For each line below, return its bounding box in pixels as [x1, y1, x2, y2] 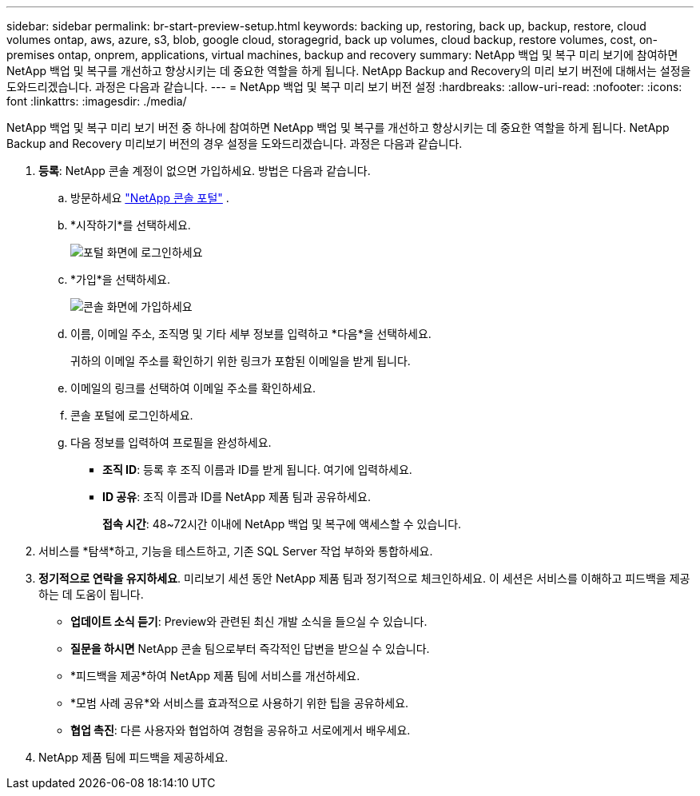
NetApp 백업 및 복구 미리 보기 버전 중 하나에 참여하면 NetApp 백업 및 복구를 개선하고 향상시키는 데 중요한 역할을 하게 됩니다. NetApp [6, 121, 670, 134]
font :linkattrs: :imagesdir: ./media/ [6, 94, 187, 108]
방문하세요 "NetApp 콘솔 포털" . [70, 191, 229, 205]
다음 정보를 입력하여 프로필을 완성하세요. [70, 436, 272, 449]
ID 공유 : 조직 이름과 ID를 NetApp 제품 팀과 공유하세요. [102, 490, 371, 503]
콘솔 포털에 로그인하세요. [70, 408, 193, 422]
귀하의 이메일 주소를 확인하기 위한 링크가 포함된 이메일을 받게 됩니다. [70, 354, 411, 368]
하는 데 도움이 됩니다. [38, 587, 144, 601]
